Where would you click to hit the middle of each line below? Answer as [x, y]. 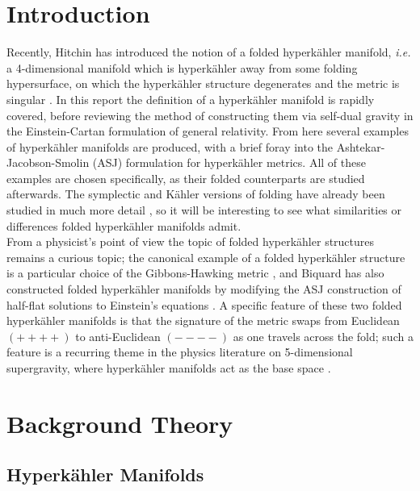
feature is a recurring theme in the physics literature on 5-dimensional [180, 352]
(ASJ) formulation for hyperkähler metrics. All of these [229, 162]
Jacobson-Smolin [48, 162]
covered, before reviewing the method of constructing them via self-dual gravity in [210, 115]
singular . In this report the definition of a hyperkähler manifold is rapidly [191, 99]
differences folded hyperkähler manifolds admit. [124, 225]
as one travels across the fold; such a [323, 336]
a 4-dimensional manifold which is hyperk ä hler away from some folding [182, 67]
